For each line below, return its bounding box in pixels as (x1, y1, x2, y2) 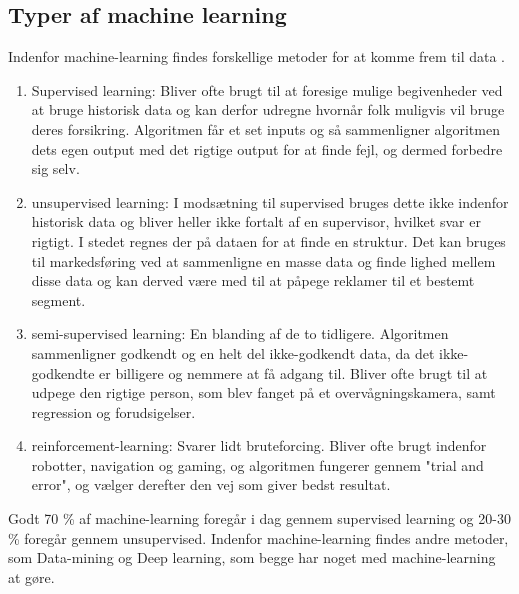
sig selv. (31, 158, 80, 179)
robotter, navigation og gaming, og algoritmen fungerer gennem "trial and (31, 454, 484, 475)
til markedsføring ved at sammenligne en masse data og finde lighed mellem (31, 250, 496, 271)
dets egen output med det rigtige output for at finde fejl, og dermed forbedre (31, 138, 503, 159)
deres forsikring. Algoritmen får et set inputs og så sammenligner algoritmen (31, 118, 500, 139)
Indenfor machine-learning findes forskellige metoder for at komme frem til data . (8, 46, 506, 67)
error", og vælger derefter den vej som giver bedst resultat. (31, 474, 391, 495)
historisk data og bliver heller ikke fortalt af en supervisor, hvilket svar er (31, 211, 481, 232)
